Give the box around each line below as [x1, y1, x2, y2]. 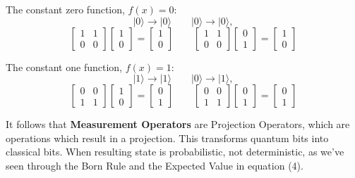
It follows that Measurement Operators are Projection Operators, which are [6, 117, 350, 132]
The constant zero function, [6, 2, 125, 16]
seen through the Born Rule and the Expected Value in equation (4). [6, 158, 303, 172]
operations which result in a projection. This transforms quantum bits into [6, 130, 329, 145]
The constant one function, [6, 59, 122, 74]
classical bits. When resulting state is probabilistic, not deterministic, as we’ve [6, 144, 344, 159]
